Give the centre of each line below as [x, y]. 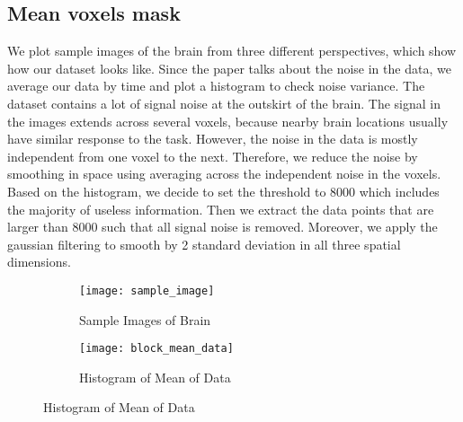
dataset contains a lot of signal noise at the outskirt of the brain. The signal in [224, 103]
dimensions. [39, 262]
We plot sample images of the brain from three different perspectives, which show [232, 51]
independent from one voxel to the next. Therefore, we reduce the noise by [213, 156]
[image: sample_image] [147, 290]
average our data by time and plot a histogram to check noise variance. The [216, 86]
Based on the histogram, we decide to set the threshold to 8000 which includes [223, 191]
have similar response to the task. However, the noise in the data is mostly [213, 139]
